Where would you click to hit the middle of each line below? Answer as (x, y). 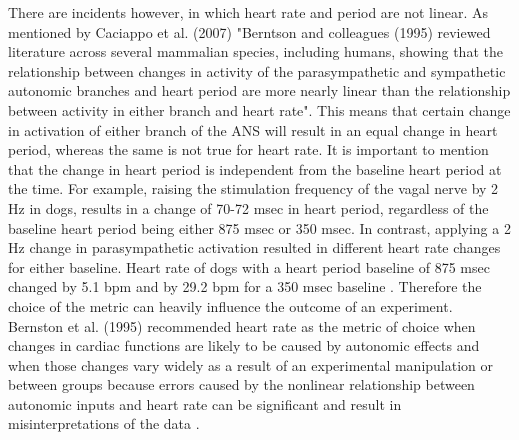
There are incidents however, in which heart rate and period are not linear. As (248, 12)
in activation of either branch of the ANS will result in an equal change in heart (253, 129)
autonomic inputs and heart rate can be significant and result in (205, 403)
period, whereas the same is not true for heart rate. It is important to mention (248, 149)
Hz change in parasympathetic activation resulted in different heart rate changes (254, 247)
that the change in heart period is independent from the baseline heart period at (255, 168)
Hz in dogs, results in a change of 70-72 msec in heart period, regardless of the (248, 207)
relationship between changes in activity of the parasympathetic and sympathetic (257, 70)
